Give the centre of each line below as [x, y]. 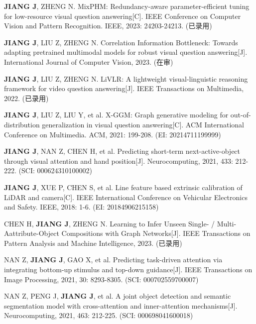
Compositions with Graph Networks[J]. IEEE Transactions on [156, 233]
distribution [22, 124]
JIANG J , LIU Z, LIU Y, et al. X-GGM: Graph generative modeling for [116, 115]
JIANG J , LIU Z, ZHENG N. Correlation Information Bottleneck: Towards [121, 42]
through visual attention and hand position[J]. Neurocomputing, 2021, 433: [119, 161]
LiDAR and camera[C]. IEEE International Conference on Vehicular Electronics [126, 197]
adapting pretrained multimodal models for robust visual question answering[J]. [126, 52]
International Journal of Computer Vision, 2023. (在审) [89, 61]
